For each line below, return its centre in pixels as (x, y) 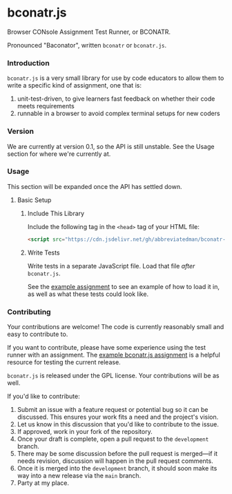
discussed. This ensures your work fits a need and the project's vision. (118, 417)
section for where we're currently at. (59, 154)
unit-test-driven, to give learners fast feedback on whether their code (116, 99)
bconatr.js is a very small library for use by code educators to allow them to (116, 78)
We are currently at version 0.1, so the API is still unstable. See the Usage (111, 146)
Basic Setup (34, 200)
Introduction (28, 63)
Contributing (29, 312)
